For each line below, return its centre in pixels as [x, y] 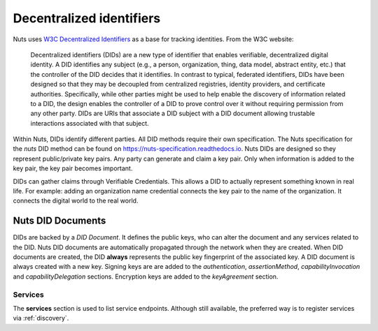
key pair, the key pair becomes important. [73, 168]
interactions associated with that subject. [90, 123]
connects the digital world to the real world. [76, 201]
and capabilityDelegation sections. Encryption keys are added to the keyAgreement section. [146, 277]
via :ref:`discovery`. [41, 318]
